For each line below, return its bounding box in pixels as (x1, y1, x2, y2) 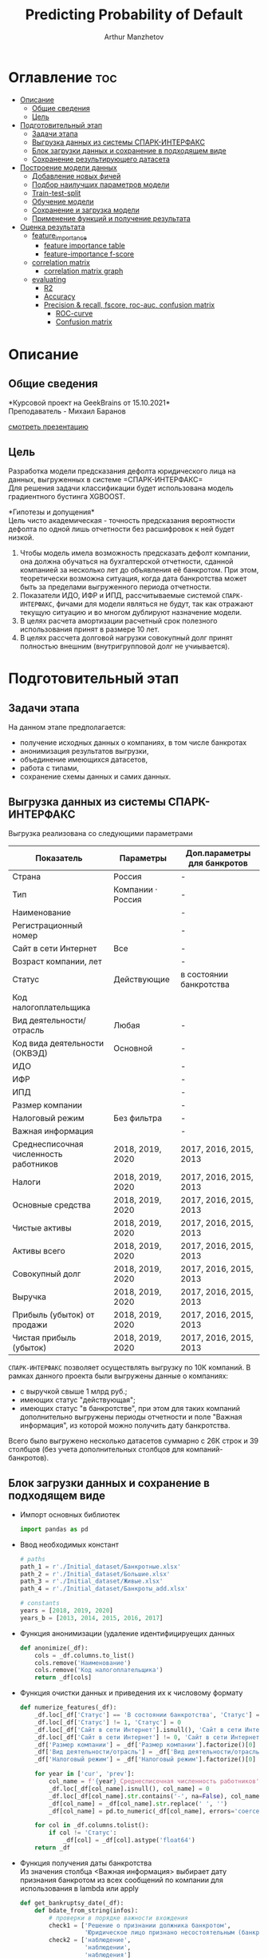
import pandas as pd (19, 1525, 89, 1533)
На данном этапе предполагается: (8, 723, 126, 732)
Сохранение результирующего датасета (31, 154, 170, 164)
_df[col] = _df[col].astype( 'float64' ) (62, 1837, 195, 1845)
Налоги (12, 1176, 41, 1187)
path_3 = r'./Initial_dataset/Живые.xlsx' (19, 1577, 164, 1586)
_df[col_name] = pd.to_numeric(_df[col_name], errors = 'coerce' (49, 1807, 263, 1815)
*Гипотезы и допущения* (8, 507, 95, 517)
